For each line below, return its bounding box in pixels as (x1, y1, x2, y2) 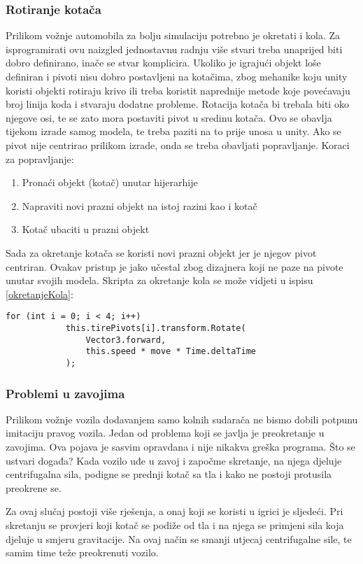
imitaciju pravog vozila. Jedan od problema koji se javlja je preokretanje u (6, 425, 325, 440)
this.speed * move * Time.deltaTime (85, 346, 256, 357)
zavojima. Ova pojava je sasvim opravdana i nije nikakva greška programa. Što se (6, 439, 355, 453)
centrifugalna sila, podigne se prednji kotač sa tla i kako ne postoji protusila (6, 467, 332, 481)
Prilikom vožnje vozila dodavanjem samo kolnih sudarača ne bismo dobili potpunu (6, 411, 358, 426)
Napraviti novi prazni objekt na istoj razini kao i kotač (22, 198, 257, 213)
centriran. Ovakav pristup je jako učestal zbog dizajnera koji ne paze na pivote (6, 259, 343, 274)
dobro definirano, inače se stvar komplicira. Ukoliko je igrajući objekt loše (6, 55, 321, 70)
